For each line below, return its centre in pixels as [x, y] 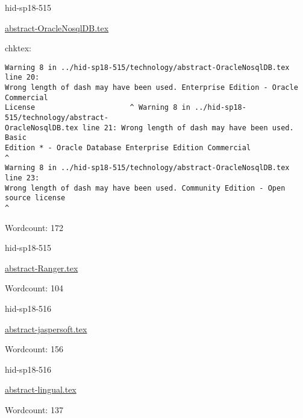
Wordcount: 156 [34, 349]
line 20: [22, 78]
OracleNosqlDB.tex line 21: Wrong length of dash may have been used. [149, 128]
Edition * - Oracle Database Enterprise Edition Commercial [128, 148]
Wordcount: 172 [34, 227]
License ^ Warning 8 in [98, 108]
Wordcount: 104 [34, 288]
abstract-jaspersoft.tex [46, 328]
